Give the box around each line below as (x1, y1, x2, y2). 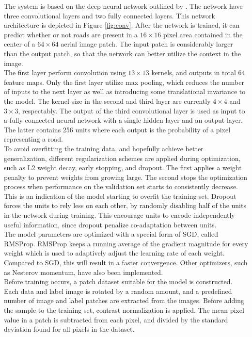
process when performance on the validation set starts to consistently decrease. (4, 181, 238, 192)
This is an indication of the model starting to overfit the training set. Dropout (4, 191, 236, 201)
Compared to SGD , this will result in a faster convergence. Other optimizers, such (4, 257, 248, 268)
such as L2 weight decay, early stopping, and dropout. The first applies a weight (4, 162, 242, 173)
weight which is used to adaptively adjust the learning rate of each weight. (4, 248, 225, 258)
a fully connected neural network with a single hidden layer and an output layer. (4, 115, 243, 125)
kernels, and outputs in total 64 (151, 67, 245, 78)
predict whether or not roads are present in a (4, 29, 138, 39)
